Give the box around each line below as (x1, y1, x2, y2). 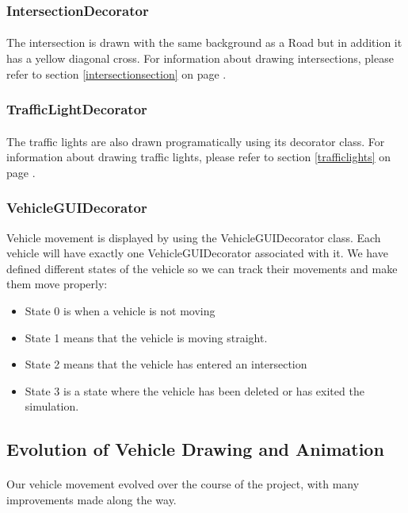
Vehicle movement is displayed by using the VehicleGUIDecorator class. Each (6, 229, 381, 245)
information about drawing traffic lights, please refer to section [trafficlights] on (6, 148, 391, 165)
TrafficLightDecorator (6, 99, 147, 119)
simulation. (25, 398, 79, 415)
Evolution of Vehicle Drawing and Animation (6, 437, 384, 461)
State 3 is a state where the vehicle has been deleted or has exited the (25, 382, 364, 399)
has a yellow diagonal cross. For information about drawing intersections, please (6, 50, 394, 67)
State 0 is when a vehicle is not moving (25, 303, 215, 319)
